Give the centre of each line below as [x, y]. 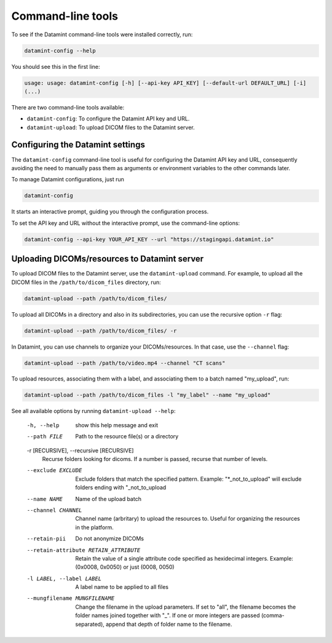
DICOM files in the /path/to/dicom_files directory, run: [86, 282]
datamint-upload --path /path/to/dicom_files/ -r [101, 331]
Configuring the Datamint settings [78, 145]
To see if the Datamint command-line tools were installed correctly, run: [102, 34]
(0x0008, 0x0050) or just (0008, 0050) [125, 567]
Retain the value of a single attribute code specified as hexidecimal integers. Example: [184, 558]
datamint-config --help [60, 50]
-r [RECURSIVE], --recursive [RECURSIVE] [80, 450]
